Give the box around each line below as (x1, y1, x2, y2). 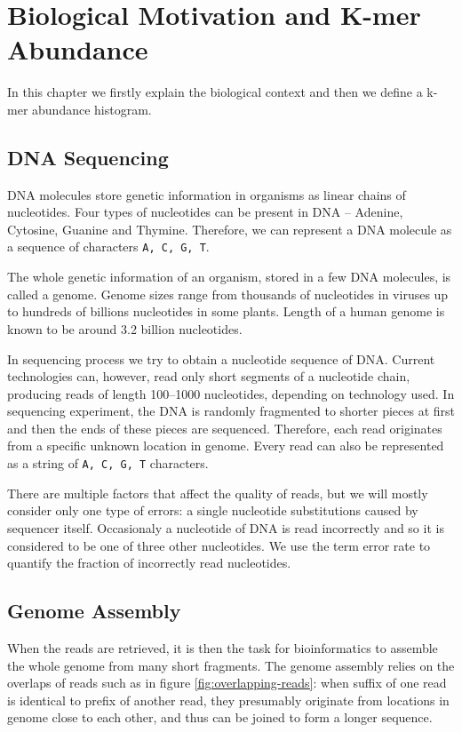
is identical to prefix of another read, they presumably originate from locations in (7, 690, 450, 709)
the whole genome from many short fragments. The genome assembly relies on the (7, 656, 455, 674)
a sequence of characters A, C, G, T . (7, 237, 210, 256)
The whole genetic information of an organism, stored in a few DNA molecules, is (7, 267, 451, 286)
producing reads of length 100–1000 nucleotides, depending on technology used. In (7, 384, 455, 402)
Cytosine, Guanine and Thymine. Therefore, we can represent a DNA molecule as (7, 219, 452, 238)
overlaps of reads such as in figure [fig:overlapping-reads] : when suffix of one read (7, 673, 447, 692)
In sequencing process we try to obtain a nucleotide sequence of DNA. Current (7, 349, 435, 368)
